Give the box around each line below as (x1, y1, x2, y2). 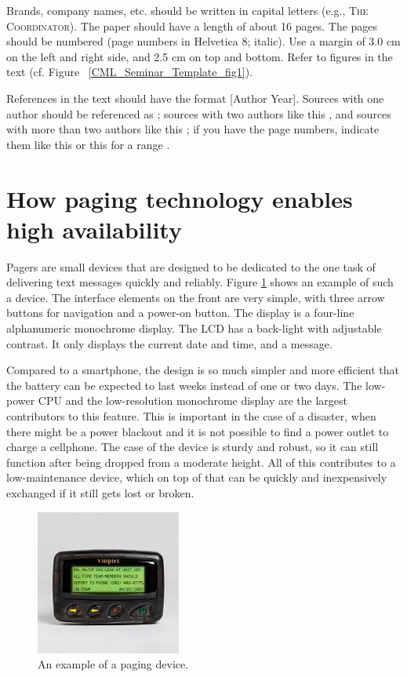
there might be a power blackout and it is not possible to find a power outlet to (6, 423, 389, 439)
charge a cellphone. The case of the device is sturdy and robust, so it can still (6, 439, 379, 455)
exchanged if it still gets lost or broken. (6, 484, 194, 500)
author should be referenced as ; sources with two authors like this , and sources (6, 105, 391, 122)
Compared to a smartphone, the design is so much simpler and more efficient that (6, 362, 399, 378)
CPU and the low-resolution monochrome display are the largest (38, 392, 347, 409)
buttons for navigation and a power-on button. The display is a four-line (6, 304, 354, 321)
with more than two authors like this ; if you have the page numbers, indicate (6, 121, 380, 137)
